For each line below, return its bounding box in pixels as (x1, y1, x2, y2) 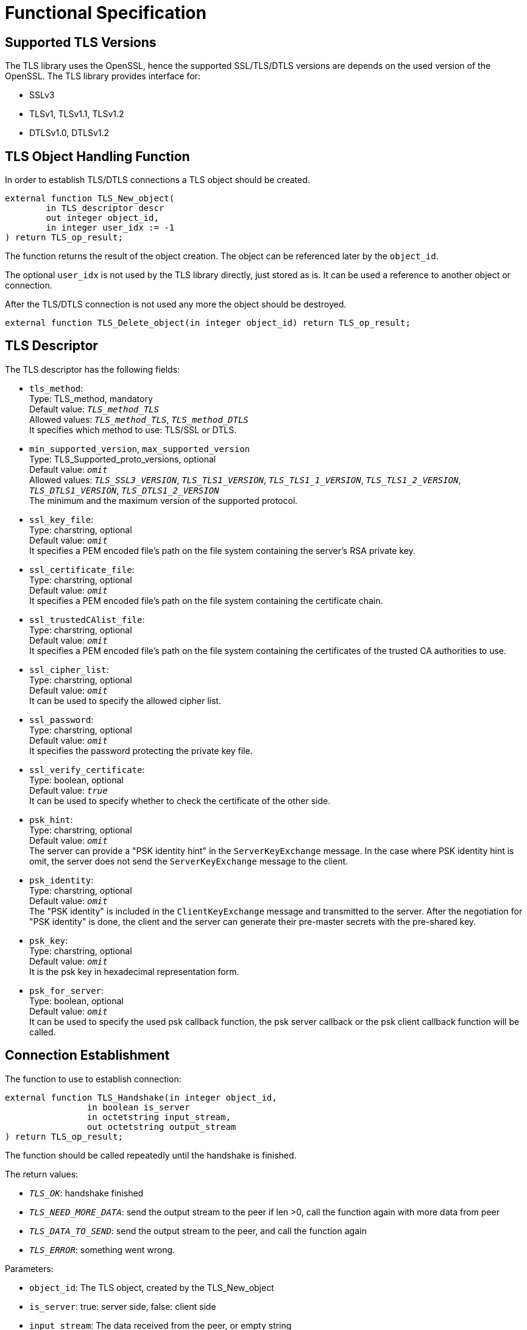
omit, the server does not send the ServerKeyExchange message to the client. (29, 855, 348, 866)
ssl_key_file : (29, 514, 94, 525)
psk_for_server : (29, 985, 104, 996)
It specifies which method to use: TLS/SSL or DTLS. (29, 424, 237, 435)
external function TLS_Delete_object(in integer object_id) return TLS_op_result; (5, 318, 411, 328)
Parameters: (5, 1263, 54, 1274)
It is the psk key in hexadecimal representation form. (29, 966, 239, 977)
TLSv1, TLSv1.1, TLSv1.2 (29, 109, 124, 120)
